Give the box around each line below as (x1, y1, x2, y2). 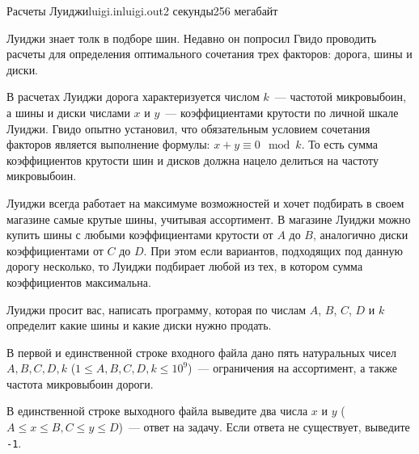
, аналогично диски (312, 226, 408, 243)
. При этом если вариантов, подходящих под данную (143, 242, 403, 259)
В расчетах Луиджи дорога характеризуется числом (6, 88, 260, 105)
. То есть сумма (301, 136, 378, 153)
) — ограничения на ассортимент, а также (188, 359, 398, 376)
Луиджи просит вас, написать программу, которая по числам (6, 301, 307, 317)
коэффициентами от (6, 242, 104, 259)
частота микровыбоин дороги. (6, 375, 154, 392)
